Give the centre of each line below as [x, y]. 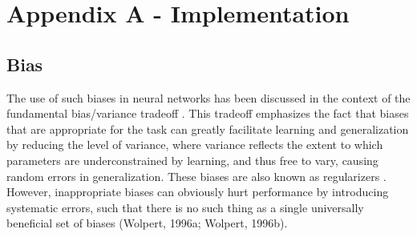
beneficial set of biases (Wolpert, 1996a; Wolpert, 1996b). [147, 223]
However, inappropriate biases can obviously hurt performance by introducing [198, 192]
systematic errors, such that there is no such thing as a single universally [185, 207]
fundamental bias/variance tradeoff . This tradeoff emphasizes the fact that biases [208, 113]
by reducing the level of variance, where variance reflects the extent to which [195, 145]
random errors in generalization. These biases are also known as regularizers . [196, 176]
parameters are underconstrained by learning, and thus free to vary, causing [192, 160]
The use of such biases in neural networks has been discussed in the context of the [208, 97]
